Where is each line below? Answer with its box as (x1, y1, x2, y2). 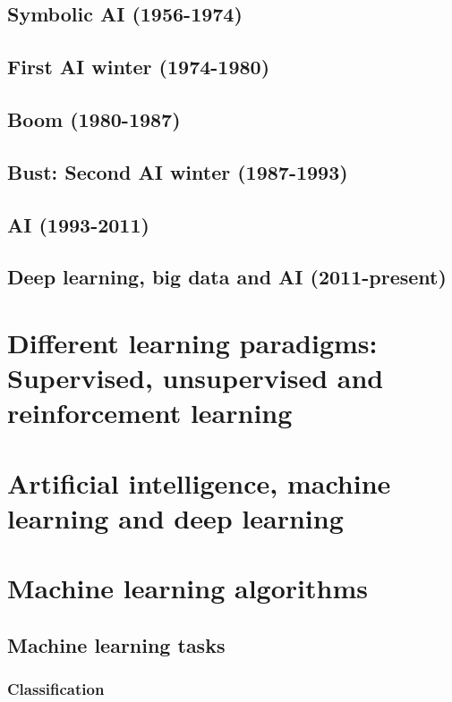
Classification (7, 678, 105, 700)
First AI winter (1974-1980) (7, 53, 270, 80)
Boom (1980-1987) (7, 105, 181, 132)
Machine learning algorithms (7, 570, 368, 606)
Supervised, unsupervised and (7, 359, 384, 396)
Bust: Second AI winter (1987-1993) (7, 157, 348, 185)
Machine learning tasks (7, 630, 226, 658)
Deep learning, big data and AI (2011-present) (7, 263, 447, 291)
